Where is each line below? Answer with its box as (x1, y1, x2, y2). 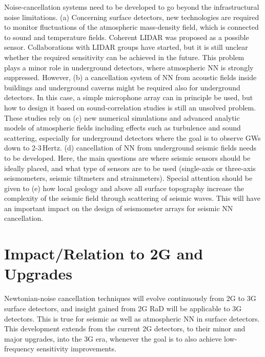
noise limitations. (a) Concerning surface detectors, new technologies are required (4, 11, 259, 22)
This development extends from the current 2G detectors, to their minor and (4, 323, 246, 334)
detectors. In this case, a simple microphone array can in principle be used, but (4, 92, 253, 103)
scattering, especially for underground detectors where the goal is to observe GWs (4, 132, 261, 143)
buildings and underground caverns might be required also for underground (4, 82, 240, 92)
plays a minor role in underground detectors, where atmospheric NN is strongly (4, 62, 254, 72)
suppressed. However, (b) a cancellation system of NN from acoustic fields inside (4, 72, 257, 83)
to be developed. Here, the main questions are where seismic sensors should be (4, 152, 251, 163)
